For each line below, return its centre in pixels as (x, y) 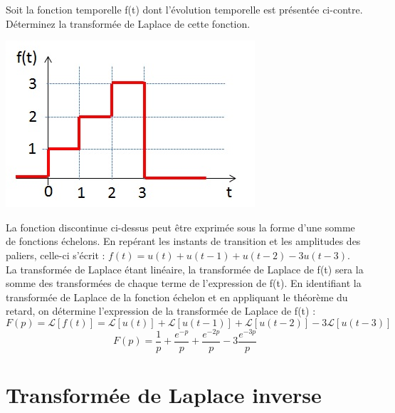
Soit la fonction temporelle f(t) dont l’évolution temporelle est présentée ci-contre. (184, 9)
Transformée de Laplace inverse (164, 395)
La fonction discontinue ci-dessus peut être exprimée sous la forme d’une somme (180, 227)
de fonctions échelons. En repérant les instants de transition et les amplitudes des (183, 241)
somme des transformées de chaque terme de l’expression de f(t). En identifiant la (184, 283)
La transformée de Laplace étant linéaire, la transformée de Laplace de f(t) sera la (185, 269)
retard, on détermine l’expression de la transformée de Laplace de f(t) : (161, 311)
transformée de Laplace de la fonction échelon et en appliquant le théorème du (177, 297)
